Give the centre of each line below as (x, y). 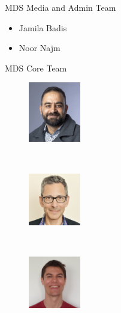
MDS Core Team (36, 68)
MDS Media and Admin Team (60, 7)
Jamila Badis (43, 27)
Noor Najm (40, 48)
